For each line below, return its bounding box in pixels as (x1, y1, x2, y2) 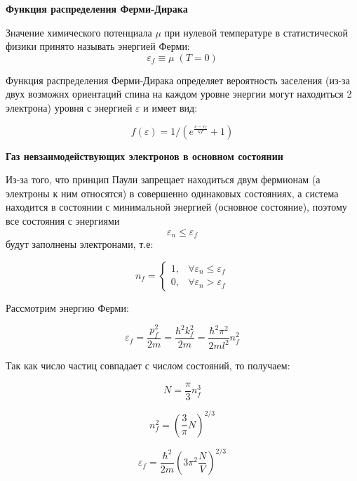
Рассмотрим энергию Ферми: (6, 300, 129, 315)
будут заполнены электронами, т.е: (6, 236, 154, 251)
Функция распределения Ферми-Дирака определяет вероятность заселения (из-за (6, 72, 350, 87)
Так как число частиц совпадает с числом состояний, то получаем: (6, 358, 290, 373)
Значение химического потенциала (6, 25, 152, 39)
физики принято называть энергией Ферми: (6, 39, 190, 53)
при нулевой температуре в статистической (164, 25, 348, 39)
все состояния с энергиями (6, 213, 120, 228)
